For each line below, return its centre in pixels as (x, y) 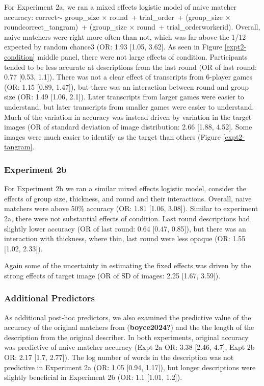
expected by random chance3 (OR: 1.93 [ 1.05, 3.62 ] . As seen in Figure (113, 47)
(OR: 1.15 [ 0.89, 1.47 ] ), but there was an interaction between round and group (126, 86)
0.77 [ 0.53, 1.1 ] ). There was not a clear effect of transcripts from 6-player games (128, 77)
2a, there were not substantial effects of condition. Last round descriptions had (127, 218)
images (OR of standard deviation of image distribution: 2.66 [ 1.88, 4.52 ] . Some (128, 127)
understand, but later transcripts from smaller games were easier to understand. (129, 106)
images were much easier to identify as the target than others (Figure (112, 136)
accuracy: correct (31, 17)
